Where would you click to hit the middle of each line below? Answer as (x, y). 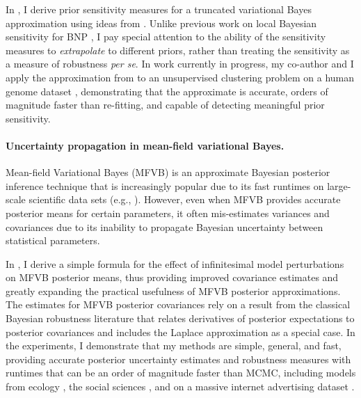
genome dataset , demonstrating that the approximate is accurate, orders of (167, 91)
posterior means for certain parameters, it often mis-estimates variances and (168, 213)
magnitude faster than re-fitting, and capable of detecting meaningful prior (165, 105)
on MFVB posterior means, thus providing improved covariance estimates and (172, 277)
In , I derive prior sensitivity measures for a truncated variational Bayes (159, 9)
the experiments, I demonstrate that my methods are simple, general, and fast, (174, 345)
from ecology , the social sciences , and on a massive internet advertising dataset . (180, 387)
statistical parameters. (53, 240)
